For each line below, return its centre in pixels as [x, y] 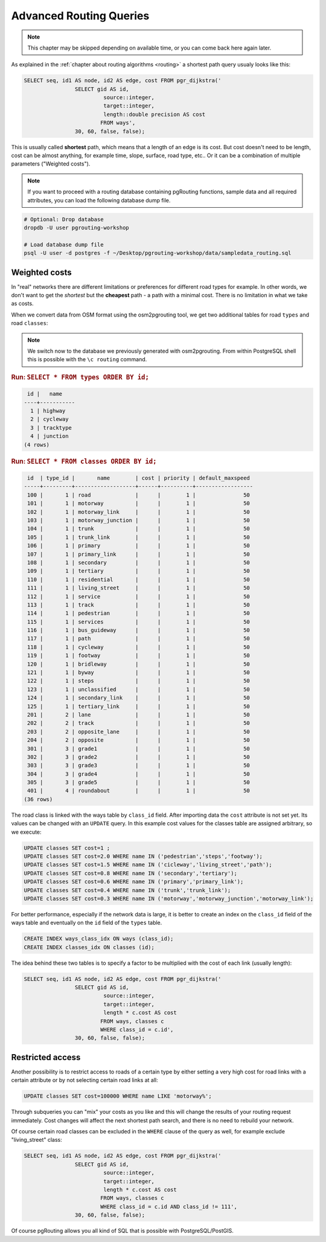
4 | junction [50, 436]
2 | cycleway [50, 419]
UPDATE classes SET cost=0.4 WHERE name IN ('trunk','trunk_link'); [127, 890]
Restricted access [46, 1057]
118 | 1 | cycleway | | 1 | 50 [139, 647]
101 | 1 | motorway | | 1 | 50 [139, 504]
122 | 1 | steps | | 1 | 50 [139, 681]
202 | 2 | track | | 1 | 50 [139, 723]
